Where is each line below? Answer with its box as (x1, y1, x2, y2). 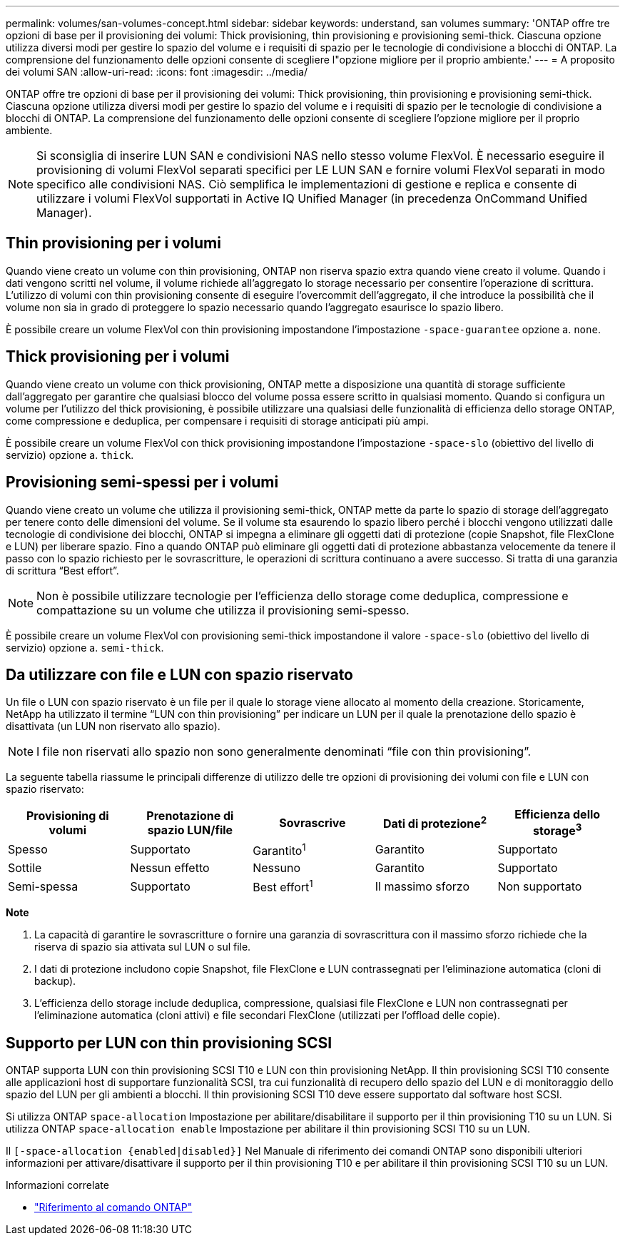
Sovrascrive (279, 816, 346, 831)
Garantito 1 (253, 841, 306, 858)
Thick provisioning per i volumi (6, 348, 230, 366)
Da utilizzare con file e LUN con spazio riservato (6, 665, 353, 684)
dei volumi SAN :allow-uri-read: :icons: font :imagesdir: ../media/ (6, 66, 308, 78)
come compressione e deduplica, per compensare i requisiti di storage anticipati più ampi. (6, 414, 429, 427)
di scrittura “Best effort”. (6, 564, 119, 577)
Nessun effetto (130, 861, 210, 876)
